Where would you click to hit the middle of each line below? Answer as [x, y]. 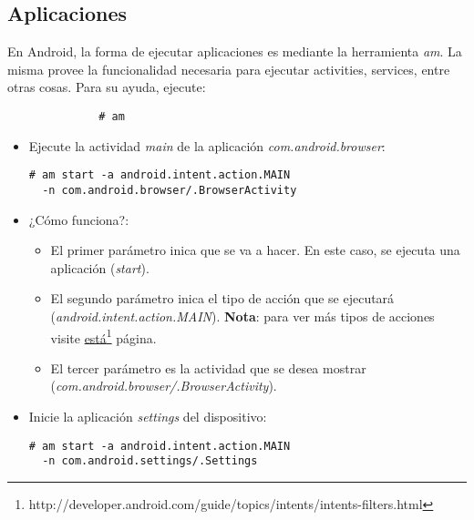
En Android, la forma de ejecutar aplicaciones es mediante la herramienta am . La [235, 51]
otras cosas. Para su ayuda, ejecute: [107, 87]
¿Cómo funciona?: [79, 219]
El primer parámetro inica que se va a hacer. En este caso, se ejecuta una [255, 250]
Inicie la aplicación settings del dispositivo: [148, 416]
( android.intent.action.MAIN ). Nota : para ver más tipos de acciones [242, 316]
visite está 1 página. [103, 336]
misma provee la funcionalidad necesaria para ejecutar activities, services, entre [229, 69]
